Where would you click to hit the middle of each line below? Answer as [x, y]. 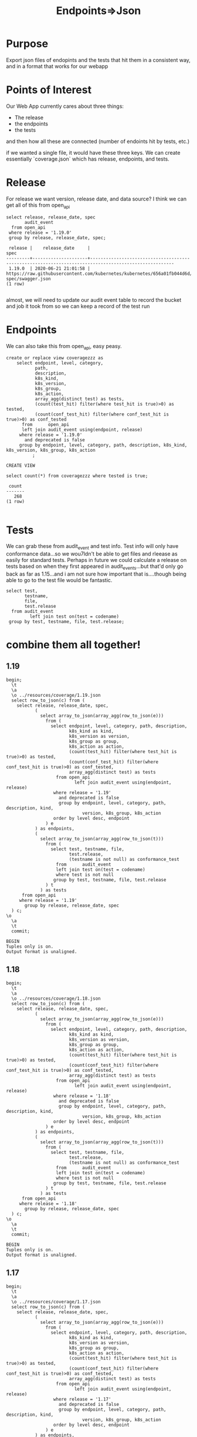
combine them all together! [73, 645]
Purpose [27, 44]
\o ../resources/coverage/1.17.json [56, 1302]
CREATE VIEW [21, 466]
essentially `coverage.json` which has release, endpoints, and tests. [88, 159]
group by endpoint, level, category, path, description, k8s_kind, [103, 445]
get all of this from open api [38, 205]
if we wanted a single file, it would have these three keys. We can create [93, 152]
